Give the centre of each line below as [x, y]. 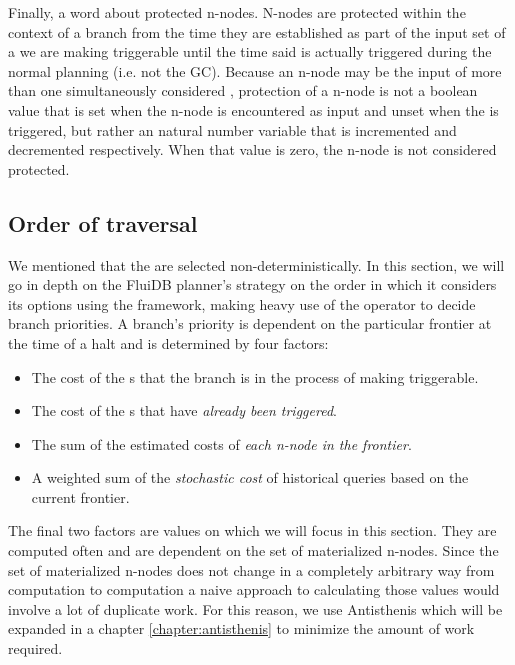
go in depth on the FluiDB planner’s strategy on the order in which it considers [252, 284]
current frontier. [80, 496]
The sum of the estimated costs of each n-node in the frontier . [221, 443]
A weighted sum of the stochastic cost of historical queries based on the [250, 477]
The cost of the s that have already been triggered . [184, 410]
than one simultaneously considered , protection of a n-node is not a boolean [243, 90]
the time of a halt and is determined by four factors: [168, 342]
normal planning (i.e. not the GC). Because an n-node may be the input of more [255, 70]
